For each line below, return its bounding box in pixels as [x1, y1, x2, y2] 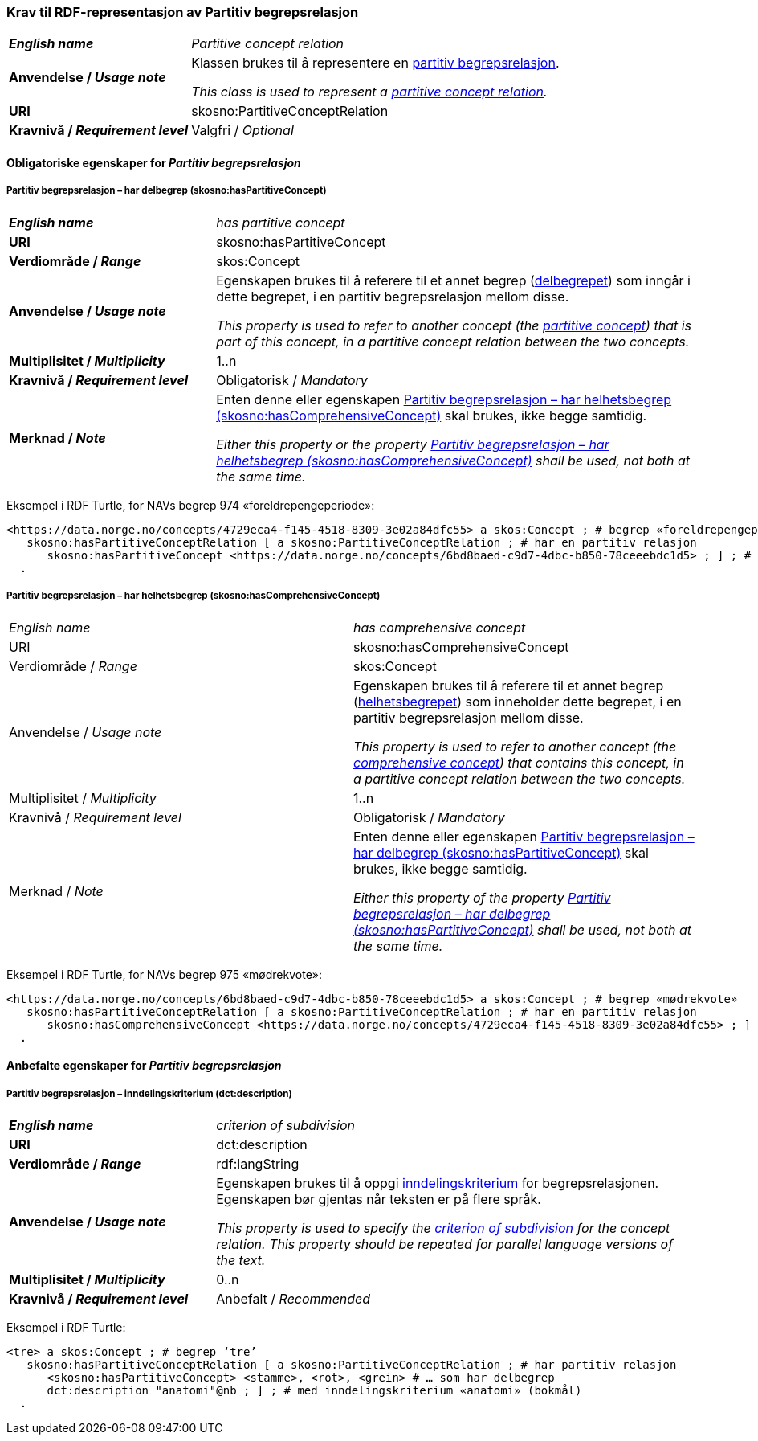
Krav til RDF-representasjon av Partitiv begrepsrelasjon [6, 4, 359, 20]
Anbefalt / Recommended [216, 1290, 371, 1307]
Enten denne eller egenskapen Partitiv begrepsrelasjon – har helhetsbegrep [216, 391, 672, 407]
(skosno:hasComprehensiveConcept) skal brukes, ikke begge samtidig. [216, 407, 647, 424]
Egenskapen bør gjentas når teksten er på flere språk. [216, 1190, 541, 1207]
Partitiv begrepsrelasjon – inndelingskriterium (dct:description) [6, 1087, 292, 1099]
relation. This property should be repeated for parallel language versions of [216, 1235, 674, 1252]
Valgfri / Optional [191, 122, 294, 139]
